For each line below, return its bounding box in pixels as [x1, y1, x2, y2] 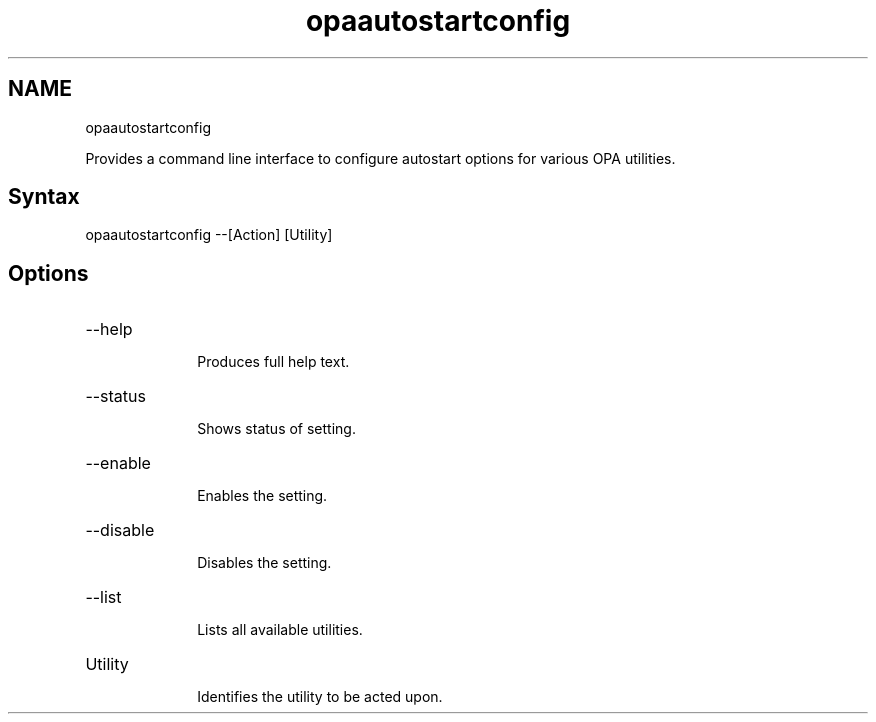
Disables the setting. [197, 554, 332, 572]
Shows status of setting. [197, 420, 356, 438]
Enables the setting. [197, 487, 328, 505]
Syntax [8, 184, 80, 210]
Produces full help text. [197, 353, 350, 371]
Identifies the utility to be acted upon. [197, 688, 443, 706]
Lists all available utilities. [197, 621, 363, 639]
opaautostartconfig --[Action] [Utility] [85, 226, 333, 244]
